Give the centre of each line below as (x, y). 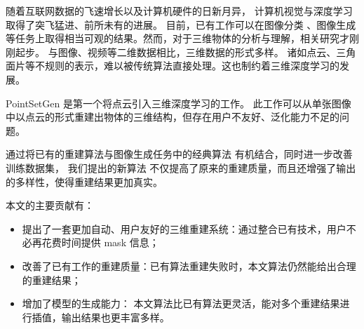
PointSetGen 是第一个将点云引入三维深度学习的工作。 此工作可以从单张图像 (178, 103)
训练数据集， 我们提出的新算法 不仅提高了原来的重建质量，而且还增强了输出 (181, 167)
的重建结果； (52, 280)
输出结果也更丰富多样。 (115, 317)
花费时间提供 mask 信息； (100, 242)
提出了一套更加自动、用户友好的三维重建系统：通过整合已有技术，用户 (184, 228)
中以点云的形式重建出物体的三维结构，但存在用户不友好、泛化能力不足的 (173, 117)
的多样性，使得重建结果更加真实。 (84, 181)
